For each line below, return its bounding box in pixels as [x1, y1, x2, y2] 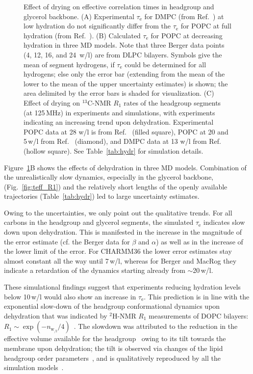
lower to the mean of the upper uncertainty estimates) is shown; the [24, 78, 228, 88]
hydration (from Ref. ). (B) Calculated [24, 30, 141, 40]
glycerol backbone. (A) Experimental [24, 11, 134, 21]
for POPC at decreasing [151, 30, 223, 40]
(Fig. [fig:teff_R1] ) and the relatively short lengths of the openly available [4, 181, 228, 191]
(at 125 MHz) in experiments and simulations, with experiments [24, 107, 215, 117]
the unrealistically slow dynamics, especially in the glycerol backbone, [4, 172, 213, 182]
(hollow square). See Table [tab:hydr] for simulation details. [24, 145, 203, 156]
